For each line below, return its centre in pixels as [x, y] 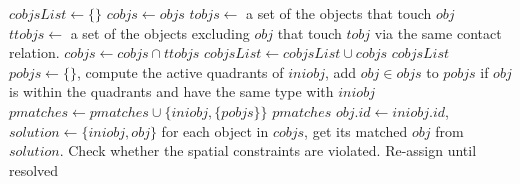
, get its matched [356, 130]
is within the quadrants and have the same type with [171, 91]
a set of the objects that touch [339, 13]
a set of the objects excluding [160, 32]
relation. [34, 52]
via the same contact [438, 32]
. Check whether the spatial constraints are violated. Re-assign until [268, 150]
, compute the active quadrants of [180, 71]
